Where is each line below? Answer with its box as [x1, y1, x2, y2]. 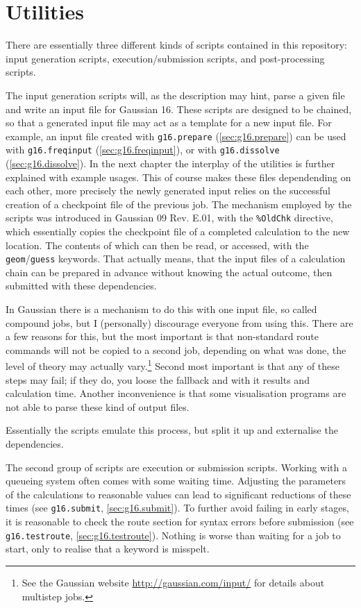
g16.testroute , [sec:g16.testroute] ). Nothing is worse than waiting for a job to [6, 527, 341, 542]
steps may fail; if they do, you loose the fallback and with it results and [6, 372, 310, 387]
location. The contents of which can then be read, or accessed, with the [6, 237, 309, 252]
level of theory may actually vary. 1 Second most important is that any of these [6, 357, 340, 373]
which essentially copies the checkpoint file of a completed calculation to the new [6, 224, 350, 239]
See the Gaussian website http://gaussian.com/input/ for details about [22, 575, 325, 589]
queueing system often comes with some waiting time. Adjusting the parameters [6, 473, 346, 488]
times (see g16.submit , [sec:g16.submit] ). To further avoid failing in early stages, [6, 500, 349, 515]
